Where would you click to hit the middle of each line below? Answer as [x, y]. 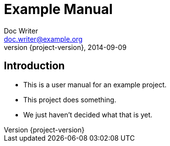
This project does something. [70, 99]
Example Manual [58, 9]
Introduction [34, 66]
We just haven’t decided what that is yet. [88, 114]
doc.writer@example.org [43, 39]
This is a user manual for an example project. [95, 84]
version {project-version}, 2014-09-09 [65, 47]
